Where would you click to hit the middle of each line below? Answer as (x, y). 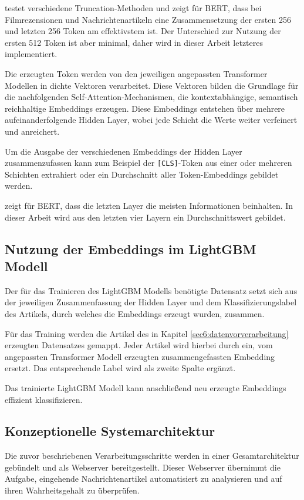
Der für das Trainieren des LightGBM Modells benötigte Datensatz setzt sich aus (151, 290)
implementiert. (31, 54)
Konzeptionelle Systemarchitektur (110, 431)
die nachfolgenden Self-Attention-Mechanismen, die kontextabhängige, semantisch (151, 97)
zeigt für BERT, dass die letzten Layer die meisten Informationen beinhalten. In (149, 205)
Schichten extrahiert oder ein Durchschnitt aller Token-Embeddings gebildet (142, 174)
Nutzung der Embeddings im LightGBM (131, 249)
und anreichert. (32, 131)
